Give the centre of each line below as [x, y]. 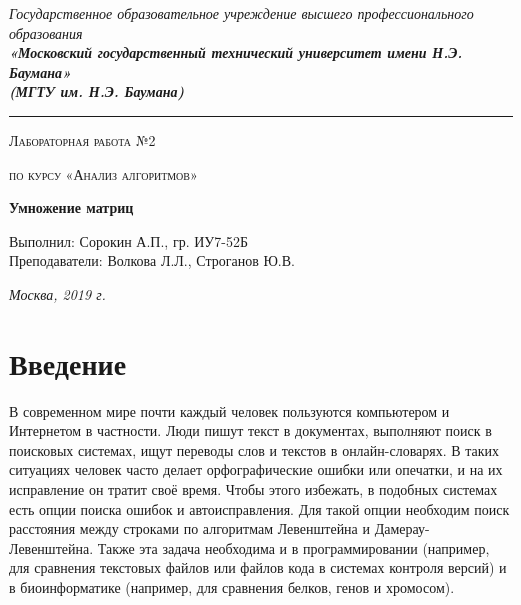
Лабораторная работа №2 [82, 139]
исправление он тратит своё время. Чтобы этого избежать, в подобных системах [253, 489]
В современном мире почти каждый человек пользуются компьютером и [229, 410]
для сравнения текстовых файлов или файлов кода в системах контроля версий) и [258, 567]
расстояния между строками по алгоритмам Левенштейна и [189, 528]
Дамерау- [402, 528]
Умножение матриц [71, 207]
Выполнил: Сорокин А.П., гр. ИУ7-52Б [128, 240]
